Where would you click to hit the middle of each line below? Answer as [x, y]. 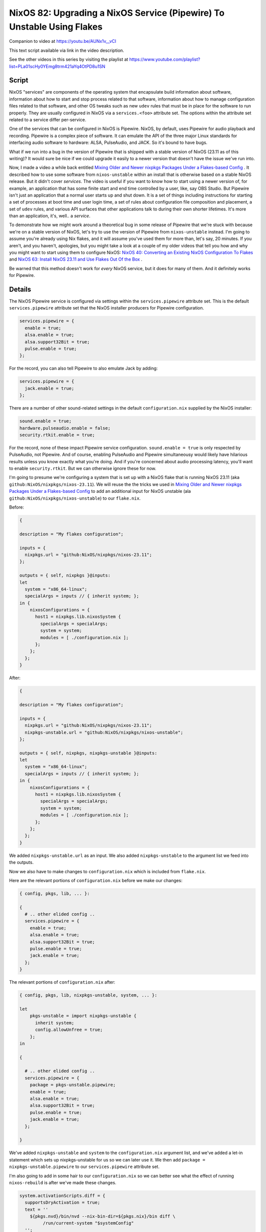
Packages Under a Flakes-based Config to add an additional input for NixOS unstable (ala [100, 491]
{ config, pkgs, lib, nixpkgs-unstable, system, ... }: [88, 995]
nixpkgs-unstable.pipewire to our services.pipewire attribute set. [84, 1167]
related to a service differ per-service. [48, 120]
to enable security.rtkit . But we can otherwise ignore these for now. [83, 469]
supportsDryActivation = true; [63, 1203]
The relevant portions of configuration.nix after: [62, 982]
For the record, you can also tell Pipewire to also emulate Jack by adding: [83, 368]
